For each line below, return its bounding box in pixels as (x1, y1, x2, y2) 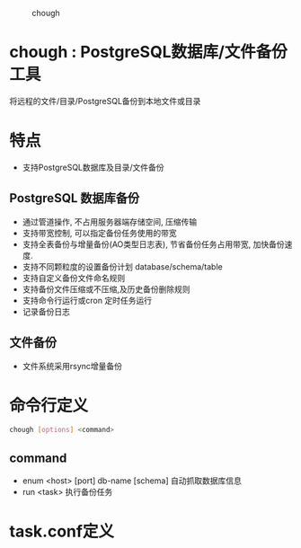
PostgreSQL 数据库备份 (9, 190, 140, 206)
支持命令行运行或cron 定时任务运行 (22, 295, 153, 305)
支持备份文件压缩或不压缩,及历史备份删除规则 (22, 283, 190, 295)
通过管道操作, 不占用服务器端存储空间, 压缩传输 (22, 216, 198, 227)
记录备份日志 (22, 305, 70, 317)
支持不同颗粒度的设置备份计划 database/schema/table (22, 261, 223, 272)
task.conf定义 (9, 521, 115, 542)
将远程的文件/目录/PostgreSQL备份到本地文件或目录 (9, 95, 201, 106)
